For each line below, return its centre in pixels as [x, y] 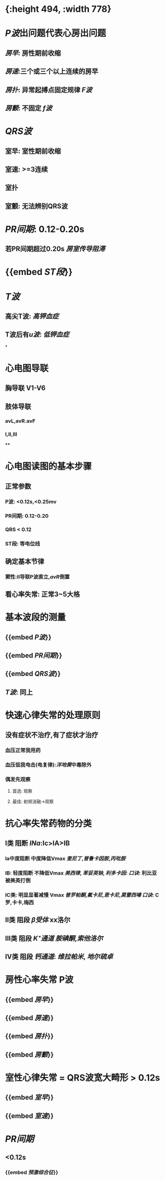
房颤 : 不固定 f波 [29, 108]
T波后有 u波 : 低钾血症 [37, 335]
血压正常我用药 [23, 751]
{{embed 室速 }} [29, 1116]
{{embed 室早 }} [29, 1098]
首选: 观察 [22, 791]
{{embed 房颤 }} [29, 1055]
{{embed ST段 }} [39, 272]
